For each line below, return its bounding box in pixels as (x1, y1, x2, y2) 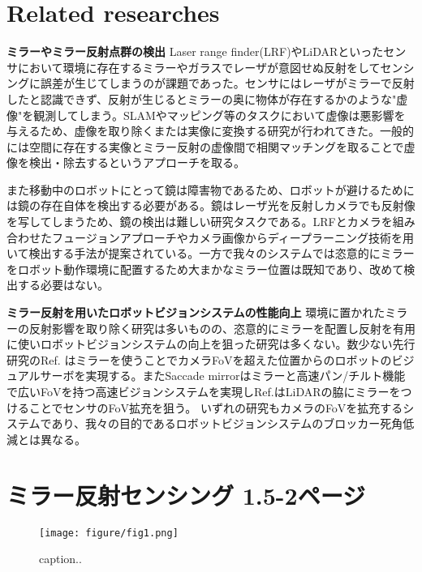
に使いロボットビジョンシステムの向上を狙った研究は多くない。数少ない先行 (6, 335, 416, 352)
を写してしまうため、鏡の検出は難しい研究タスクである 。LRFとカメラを (6, 213, 393, 230)
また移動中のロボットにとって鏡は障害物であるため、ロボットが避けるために (6, 181, 415, 198)
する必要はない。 (17, 276, 109, 293)
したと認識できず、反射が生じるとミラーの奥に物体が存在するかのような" (6, 90, 397, 107)
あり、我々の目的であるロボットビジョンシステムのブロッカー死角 (51, 415, 403, 432)
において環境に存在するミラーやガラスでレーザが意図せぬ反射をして (17, 58, 381, 75)
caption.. (39, 550, 82, 567)
